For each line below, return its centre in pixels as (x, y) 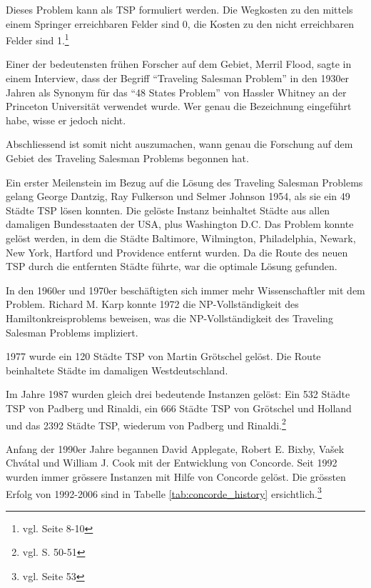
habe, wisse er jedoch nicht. (66, 120)
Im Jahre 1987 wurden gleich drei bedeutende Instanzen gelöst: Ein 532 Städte (178, 394)
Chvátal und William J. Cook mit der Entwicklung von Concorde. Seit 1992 (172, 463)
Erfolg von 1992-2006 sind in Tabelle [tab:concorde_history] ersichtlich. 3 (164, 492)
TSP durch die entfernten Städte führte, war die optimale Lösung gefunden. (172, 266)
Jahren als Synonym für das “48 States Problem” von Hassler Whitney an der (176, 92)
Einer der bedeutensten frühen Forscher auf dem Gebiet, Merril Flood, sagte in (179, 64)
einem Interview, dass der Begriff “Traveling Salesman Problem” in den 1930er (178, 78)
